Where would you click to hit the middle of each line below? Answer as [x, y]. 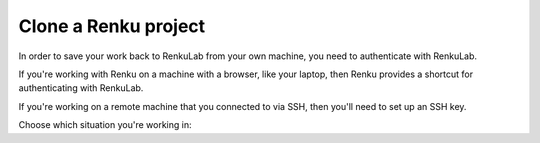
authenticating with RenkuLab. [81, 88]
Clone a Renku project [112, 26]
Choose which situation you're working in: [105, 125]
